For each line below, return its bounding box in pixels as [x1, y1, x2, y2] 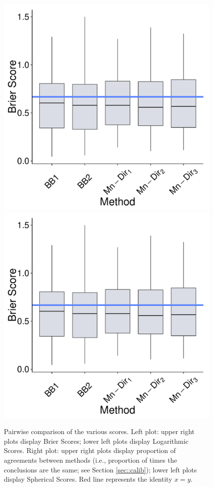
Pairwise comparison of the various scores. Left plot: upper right [4, 426, 195, 437]
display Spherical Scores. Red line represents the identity [4, 474, 172, 484]
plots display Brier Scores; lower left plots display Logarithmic [4, 436, 189, 446]
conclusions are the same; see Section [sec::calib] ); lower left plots [4, 464, 197, 474]
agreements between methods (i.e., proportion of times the [4, 454, 177, 465]
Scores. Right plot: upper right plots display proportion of [4, 445, 176, 455]
